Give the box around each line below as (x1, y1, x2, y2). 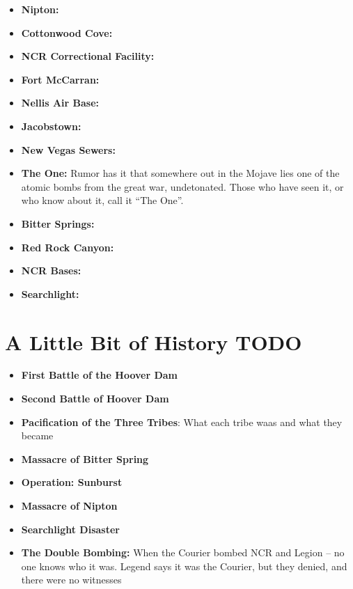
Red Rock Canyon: (21, 239, 114, 254)
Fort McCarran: (21, 72, 100, 86)
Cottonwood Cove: (21, 25, 113, 40)
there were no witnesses (21, 572, 122, 587)
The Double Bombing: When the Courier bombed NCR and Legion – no (21, 545, 345, 560)
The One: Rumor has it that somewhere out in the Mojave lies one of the (21, 166, 340, 180)
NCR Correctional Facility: (21, 49, 155, 63)
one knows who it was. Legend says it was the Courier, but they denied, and (21, 558, 347, 573)
